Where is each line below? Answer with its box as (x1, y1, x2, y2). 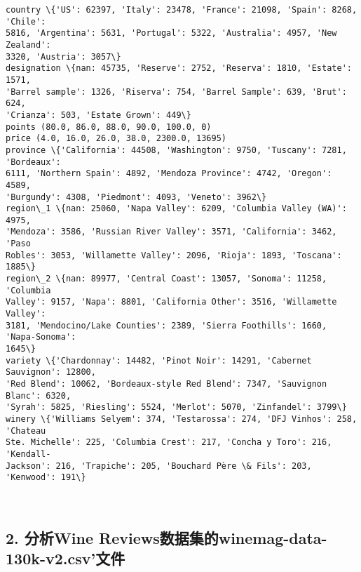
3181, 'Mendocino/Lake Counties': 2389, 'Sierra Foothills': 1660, (6, 320, 327, 331)
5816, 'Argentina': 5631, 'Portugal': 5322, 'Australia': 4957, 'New (6, 28, 337, 39)
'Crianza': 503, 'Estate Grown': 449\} (6, 109, 191, 120)
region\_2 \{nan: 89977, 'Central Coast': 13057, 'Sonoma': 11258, (6, 274, 327, 284)
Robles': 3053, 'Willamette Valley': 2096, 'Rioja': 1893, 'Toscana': (6, 250, 342, 260)
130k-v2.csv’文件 (6, 547, 125, 569)
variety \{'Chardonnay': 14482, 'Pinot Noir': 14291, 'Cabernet (6, 355, 312, 366)
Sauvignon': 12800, (6, 367, 96, 378)
